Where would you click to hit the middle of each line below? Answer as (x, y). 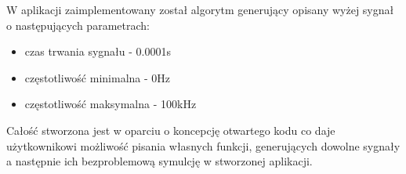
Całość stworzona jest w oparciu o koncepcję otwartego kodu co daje (171, 130)
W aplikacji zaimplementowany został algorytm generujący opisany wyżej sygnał (200, 9)
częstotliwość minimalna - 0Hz (98, 77)
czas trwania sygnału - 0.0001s (98, 51)
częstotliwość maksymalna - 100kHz (111, 104)
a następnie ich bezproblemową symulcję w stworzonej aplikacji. (159, 161)
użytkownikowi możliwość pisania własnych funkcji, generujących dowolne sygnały (203, 145)
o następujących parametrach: (78, 25)
